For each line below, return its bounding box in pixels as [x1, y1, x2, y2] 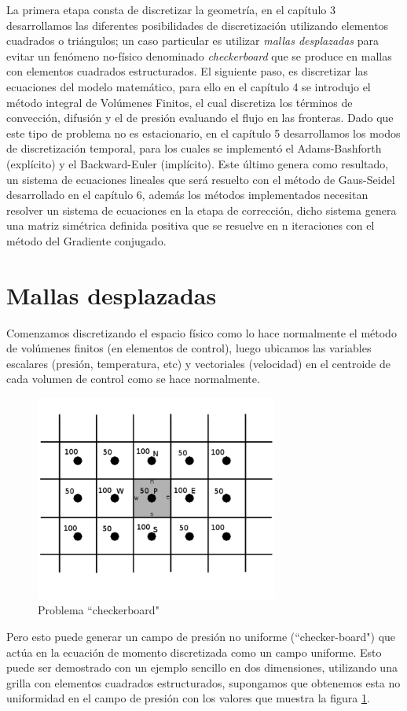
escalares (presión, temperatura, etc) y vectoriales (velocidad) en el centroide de [6, 355, 390, 371]
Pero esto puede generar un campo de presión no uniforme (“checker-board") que [6, 628, 396, 645]
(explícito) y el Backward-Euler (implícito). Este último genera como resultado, [6, 155, 389, 171]
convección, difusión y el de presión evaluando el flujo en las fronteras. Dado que [6, 109, 394, 126]
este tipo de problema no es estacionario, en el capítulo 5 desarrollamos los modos [6, 124, 401, 141]
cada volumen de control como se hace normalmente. [6, 370, 260, 387]
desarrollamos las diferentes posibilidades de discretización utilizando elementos [6, 17, 389, 33]
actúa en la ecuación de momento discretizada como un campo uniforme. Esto [6, 643, 382, 660]
